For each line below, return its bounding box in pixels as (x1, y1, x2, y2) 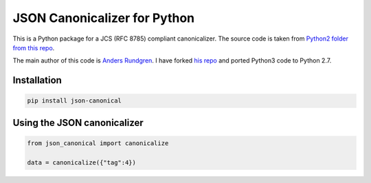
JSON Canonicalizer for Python (12, 10, 195, 25)
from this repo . (12, 43, 55, 52)
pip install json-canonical (27, 97, 122, 105)
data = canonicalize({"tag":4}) (27, 158, 137, 166)
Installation (12, 74, 62, 86)
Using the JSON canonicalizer (12, 117, 144, 129)
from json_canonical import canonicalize (27, 139, 169, 147)
